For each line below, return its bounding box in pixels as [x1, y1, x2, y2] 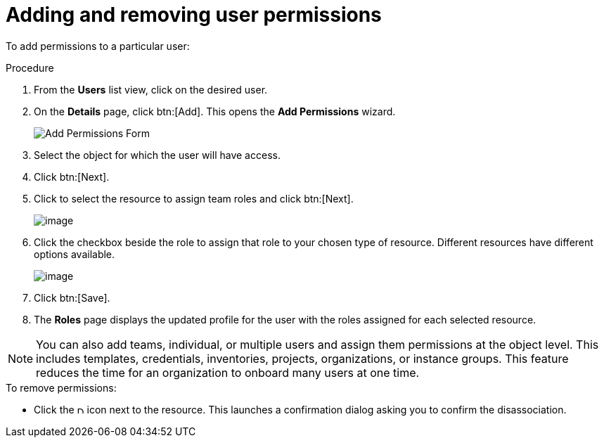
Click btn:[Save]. [34, 291, 110, 304]
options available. [34, 248, 115, 260]
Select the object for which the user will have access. [34, 148, 281, 161]
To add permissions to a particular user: [6, 39, 190, 52]
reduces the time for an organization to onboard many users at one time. [36, 365, 420, 380]
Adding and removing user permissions [6, 3, 382, 27]
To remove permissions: [6, 381, 117, 394]
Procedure [6, 61, 54, 74]
